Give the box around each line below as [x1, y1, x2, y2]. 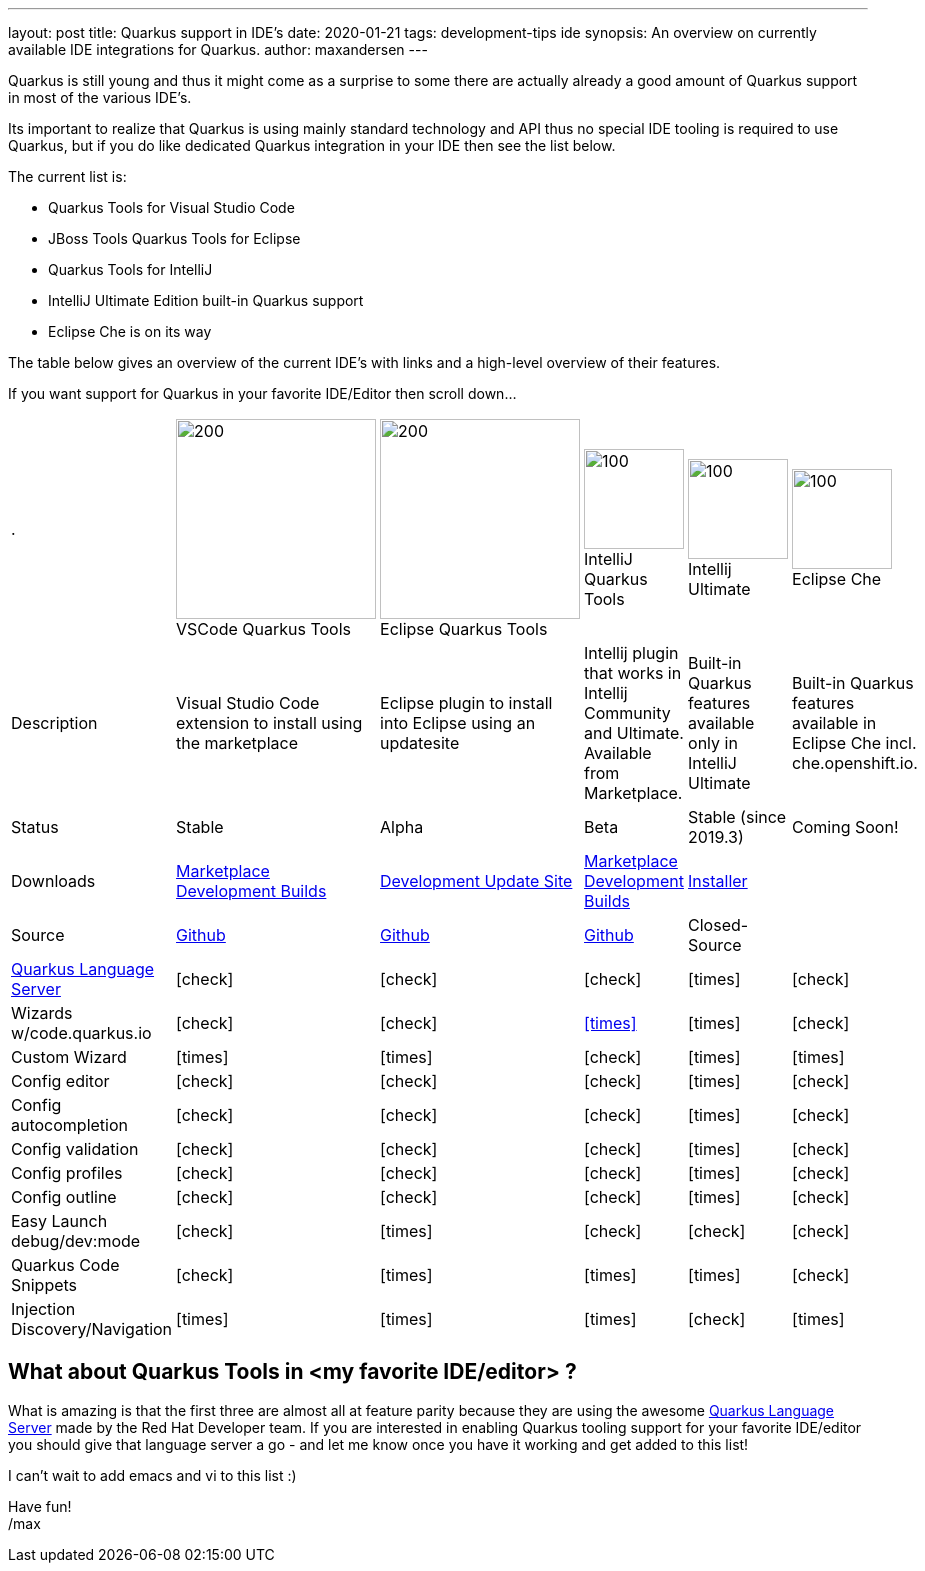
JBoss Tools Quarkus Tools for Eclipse [48, 230, 301, 247]
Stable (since [688, 807, 787, 827]
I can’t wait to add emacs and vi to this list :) [8, 1466, 297, 1484]
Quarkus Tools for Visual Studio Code [48, 199, 295, 216]
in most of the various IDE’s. [8, 89, 192, 106]
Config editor [11, 1071, 110, 1091]
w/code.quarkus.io [11, 1023, 152, 1043]
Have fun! [8, 1497, 72, 1515]
